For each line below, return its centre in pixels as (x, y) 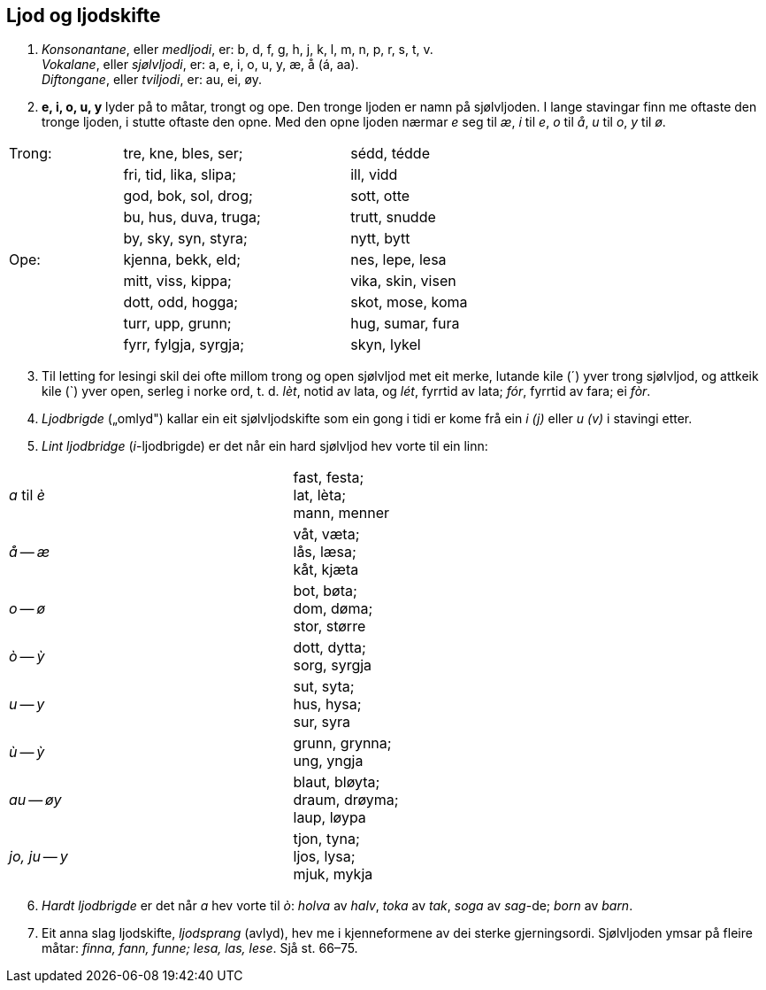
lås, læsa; (325, 552)
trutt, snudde (393, 217)
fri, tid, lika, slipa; (180, 175)
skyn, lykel (386, 345)
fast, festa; (329, 478)
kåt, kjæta (326, 570)
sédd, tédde (390, 154)
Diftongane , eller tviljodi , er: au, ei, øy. (152, 80)
